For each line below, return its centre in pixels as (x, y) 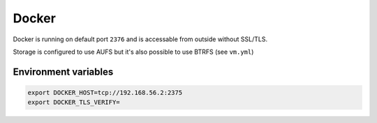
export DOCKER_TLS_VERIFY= (74, 102)
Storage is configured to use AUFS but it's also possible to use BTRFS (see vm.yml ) (133, 52)
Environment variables (63, 72)
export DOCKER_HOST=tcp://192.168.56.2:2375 (105, 92)
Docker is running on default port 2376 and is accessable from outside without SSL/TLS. (140, 39)
